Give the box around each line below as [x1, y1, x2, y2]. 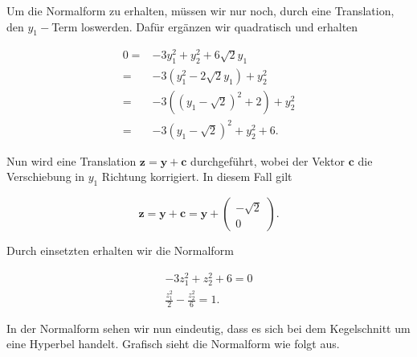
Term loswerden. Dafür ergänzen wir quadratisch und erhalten [51, 18, 358, 35]
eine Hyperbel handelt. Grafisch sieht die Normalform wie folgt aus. [6, 335, 340, 352]
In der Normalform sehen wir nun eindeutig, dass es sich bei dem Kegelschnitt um [6, 319, 411, 336]
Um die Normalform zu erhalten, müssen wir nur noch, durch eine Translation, [6, 2, 395, 18]
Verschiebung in [6, 168, 84, 185]
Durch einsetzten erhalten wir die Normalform [6, 242, 234, 259]
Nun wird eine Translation [6, 152, 137, 169]
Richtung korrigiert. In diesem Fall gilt [101, 168, 292, 185]
